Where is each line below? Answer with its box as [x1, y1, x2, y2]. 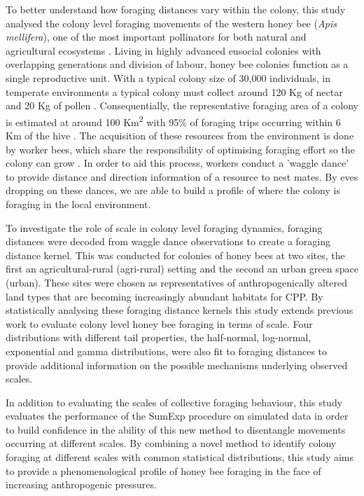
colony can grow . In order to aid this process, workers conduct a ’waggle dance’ [6, 156, 349, 170]
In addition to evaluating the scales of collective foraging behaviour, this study [6, 394, 343, 409]
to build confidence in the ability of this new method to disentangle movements [6, 422, 346, 436]
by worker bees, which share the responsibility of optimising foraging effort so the [6, 142, 355, 156]
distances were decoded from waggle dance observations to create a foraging [6, 234, 331, 249]
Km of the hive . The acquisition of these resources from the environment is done [6, 128, 354, 142]
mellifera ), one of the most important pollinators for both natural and [6, 29, 307, 44]
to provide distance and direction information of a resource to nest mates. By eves [6, 169, 358, 184]
